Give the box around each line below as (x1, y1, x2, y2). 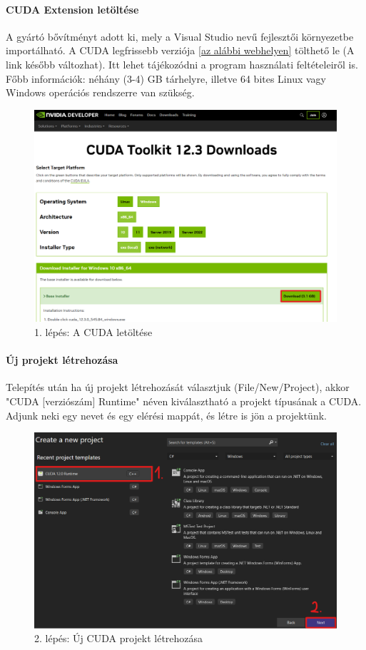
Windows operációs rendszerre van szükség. (6, 85, 195, 100)
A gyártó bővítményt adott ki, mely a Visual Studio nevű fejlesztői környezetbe (6, 29, 354, 44)
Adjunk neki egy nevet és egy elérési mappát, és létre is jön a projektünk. (6, 407, 327, 422)
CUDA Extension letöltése (6, 1, 139, 16)
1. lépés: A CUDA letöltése (34, 325, 153, 340)
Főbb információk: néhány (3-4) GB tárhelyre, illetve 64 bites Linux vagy (6, 71, 326, 86)
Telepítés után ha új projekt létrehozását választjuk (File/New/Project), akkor (6, 380, 350, 395)
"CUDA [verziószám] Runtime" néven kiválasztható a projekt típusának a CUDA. (6, 394, 362, 409)
